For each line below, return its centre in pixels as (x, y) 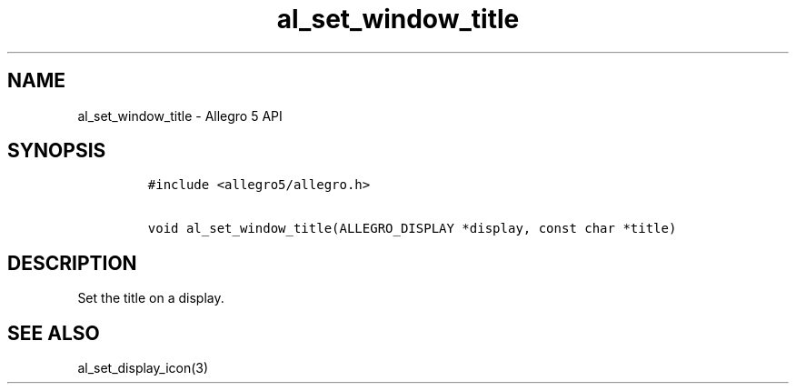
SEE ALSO (54, 333)
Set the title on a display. (151, 298)
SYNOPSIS (57, 151)
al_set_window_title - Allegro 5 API (180, 115)
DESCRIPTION (72, 263)
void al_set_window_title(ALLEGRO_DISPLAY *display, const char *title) (412, 229)
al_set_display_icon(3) (143, 368)
